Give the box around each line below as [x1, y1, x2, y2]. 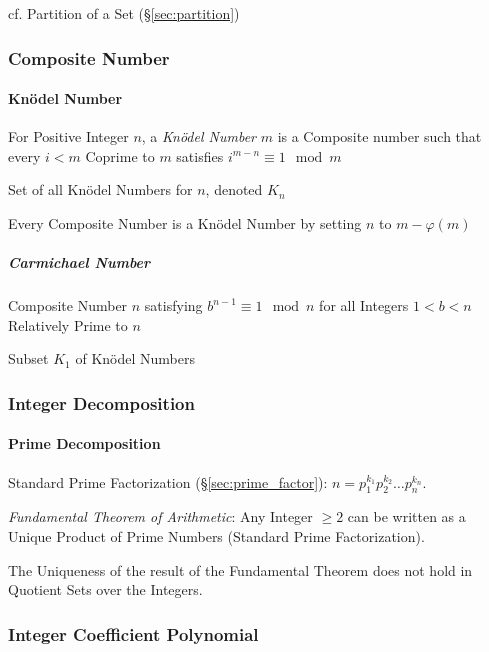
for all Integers [319, 295, 409, 316]
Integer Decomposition [8, 390, 195, 415]
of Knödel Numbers [75, 348, 195, 369]
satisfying [144, 295, 203, 316]
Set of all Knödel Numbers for [8, 179, 193, 200]
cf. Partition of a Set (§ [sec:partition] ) [8, 3, 240, 23]
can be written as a [347, 506, 466, 527]
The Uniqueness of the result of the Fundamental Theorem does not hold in [8, 559, 473, 580]
